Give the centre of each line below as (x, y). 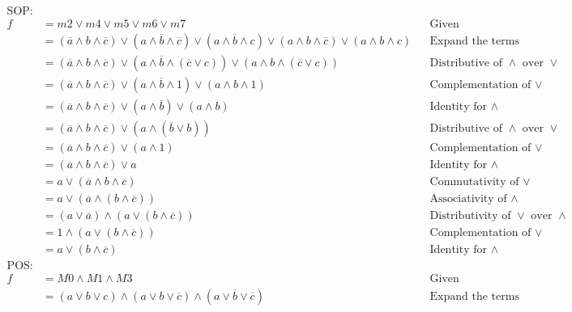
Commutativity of (474, 182)
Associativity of (468, 199)
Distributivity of (470, 216)
